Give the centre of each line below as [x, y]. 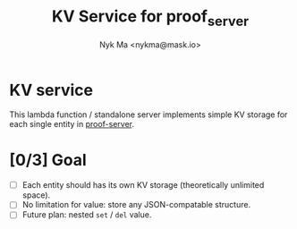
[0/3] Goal [48, 161]
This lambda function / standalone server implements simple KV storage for [148, 114]
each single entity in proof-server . [72, 124]
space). [36, 195]
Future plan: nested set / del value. [87, 215]
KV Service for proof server [150, 18]
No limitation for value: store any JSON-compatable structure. [136, 205]
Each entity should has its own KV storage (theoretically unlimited [143, 185]
